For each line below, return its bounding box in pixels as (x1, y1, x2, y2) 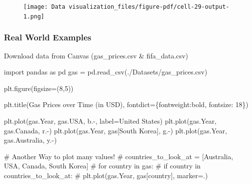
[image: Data (23, 3, 65, 10)
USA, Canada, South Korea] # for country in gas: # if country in (4, 161, 201, 171)
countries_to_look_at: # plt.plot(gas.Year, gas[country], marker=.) (4, 170, 208, 180)
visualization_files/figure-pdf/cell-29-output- (69, 3, 230, 10)
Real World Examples (4, 31, 92, 43)
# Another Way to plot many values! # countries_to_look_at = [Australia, (4, 151, 233, 161)
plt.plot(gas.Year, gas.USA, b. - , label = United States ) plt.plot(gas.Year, (4, 115, 217, 126)
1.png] (23, 13, 44, 20)
